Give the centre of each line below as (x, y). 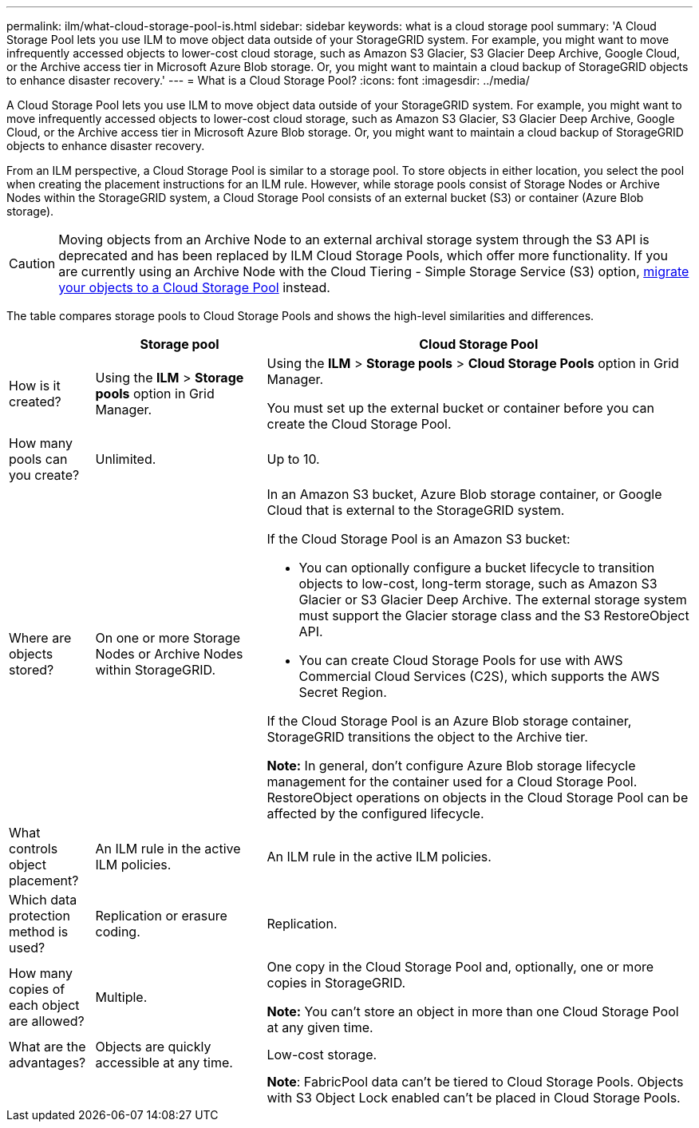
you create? (44, 475)
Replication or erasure (161, 916)
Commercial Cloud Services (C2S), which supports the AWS (479, 676)
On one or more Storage (168, 638)
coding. (118, 932)
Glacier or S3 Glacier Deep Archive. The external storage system (493, 600)
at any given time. (320, 1027)
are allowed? (47, 1021)
